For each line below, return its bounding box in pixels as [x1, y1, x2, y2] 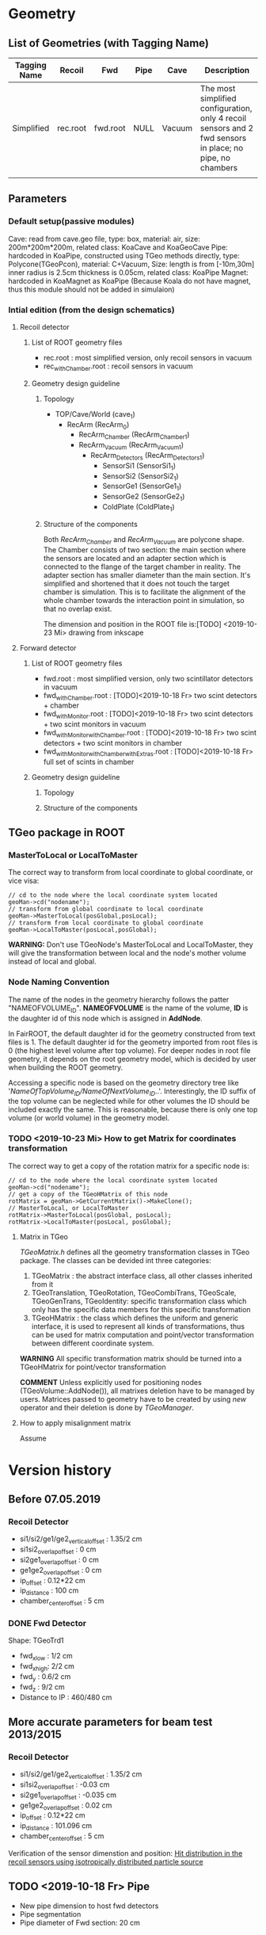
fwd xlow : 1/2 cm [19, 1651, 73, 1662]
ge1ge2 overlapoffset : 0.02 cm [19, 1800, 112, 1811]
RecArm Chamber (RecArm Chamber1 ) [78, 429, 190, 441]
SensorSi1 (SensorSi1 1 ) [102, 460, 177, 472]
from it [31, 1279, 54, 1288]
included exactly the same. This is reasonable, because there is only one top [8, 1105, 258, 1114]
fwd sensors [200, 132, 247, 143]
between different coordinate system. [31, 1338, 154, 1348]
